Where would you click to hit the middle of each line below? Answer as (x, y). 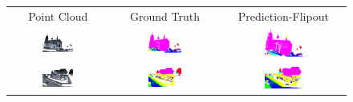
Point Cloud (58, 16)
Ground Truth (165, 16)
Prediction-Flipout (283, 16)
